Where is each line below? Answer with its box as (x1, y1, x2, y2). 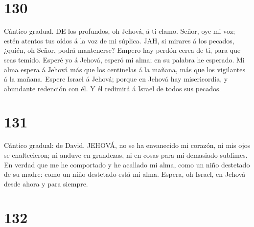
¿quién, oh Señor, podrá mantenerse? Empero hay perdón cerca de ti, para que (4, 45, 241, 55)
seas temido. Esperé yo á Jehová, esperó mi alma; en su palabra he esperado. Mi (4, 54, 245, 64)
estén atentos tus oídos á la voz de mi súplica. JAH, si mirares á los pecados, (4, 35, 234, 45)
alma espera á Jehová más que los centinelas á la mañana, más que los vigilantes (4, 64, 246, 74)
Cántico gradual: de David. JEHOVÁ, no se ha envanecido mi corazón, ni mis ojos (4, 140, 251, 150)
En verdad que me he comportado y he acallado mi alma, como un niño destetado (4, 159, 250, 169)
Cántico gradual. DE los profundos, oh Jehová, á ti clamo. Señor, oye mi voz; (4, 26, 235, 36)
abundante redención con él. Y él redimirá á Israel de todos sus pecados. (4, 83, 221, 93)
